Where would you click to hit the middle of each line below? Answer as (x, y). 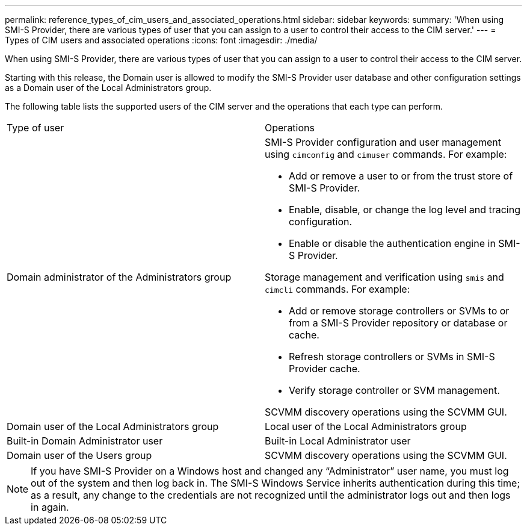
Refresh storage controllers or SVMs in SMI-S (392, 357)
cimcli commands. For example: (337, 289)
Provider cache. (325, 369)
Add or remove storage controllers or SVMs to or (399, 311)
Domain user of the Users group (79, 455)
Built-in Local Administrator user (338, 441)
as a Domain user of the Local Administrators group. (108, 88)
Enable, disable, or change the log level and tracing (405, 210)
